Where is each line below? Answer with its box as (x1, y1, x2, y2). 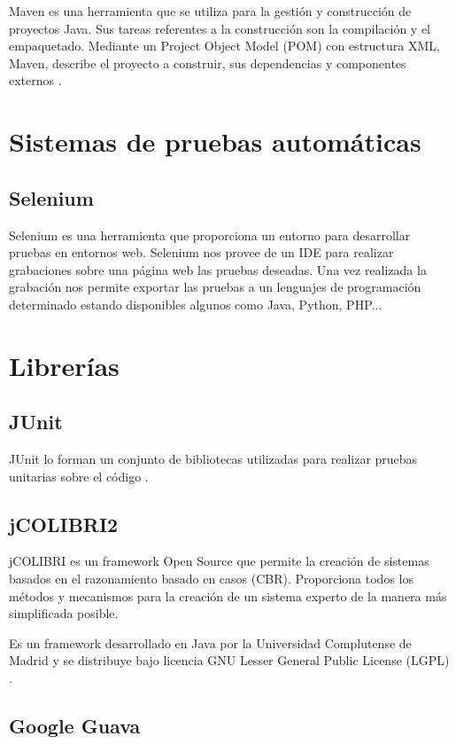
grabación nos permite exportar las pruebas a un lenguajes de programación (9, 278, 421, 296)
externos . (9, 71, 62, 90)
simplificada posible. (9, 604, 119, 623)
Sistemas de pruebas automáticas (9, 123, 421, 160)
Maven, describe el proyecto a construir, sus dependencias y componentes (9, 53, 406, 72)
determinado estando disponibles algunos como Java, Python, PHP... (9, 294, 383, 313)
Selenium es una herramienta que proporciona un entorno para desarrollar (9, 225, 411, 244)
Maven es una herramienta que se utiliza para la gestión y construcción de (9, 2, 412, 20)
